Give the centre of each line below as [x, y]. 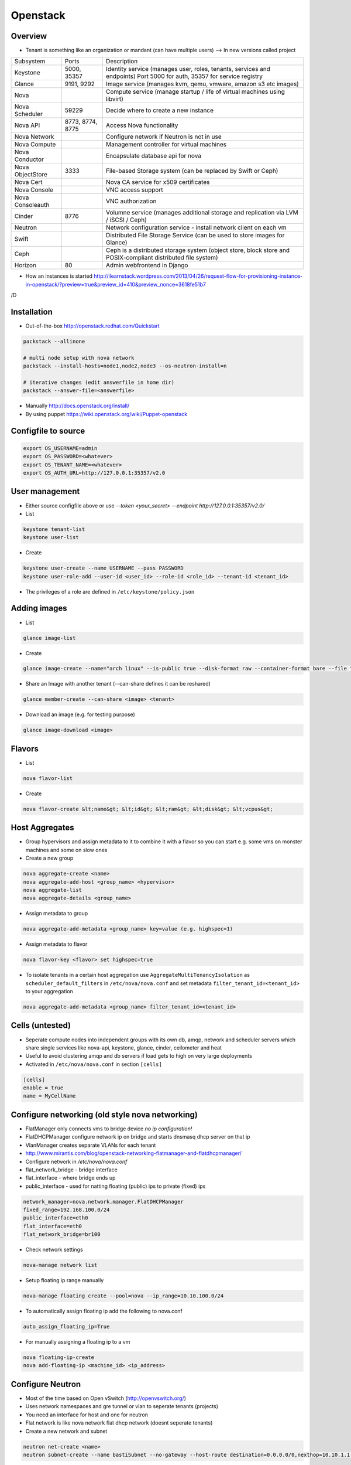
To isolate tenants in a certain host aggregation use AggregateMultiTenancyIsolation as [137, 975]
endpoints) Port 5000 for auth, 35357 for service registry [184, 76]
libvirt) [115, 99]
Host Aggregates [42, 828]
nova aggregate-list [52, 890]
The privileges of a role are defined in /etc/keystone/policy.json [110, 591]
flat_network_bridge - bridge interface [72, 1170]
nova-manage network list [60, 1265]
